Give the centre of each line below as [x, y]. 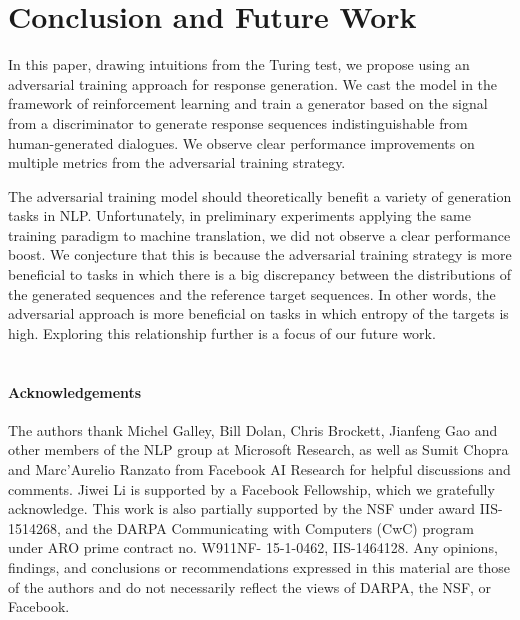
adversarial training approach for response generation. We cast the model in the [253, 83]
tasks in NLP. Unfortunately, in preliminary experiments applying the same [239, 215]
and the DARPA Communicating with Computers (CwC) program [269, 527]
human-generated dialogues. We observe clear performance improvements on [241, 142]
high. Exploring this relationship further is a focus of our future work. [222, 332]
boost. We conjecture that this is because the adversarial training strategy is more [260, 254]
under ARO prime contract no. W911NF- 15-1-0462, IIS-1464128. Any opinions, [253, 547]
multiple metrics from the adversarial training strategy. [177, 162]
